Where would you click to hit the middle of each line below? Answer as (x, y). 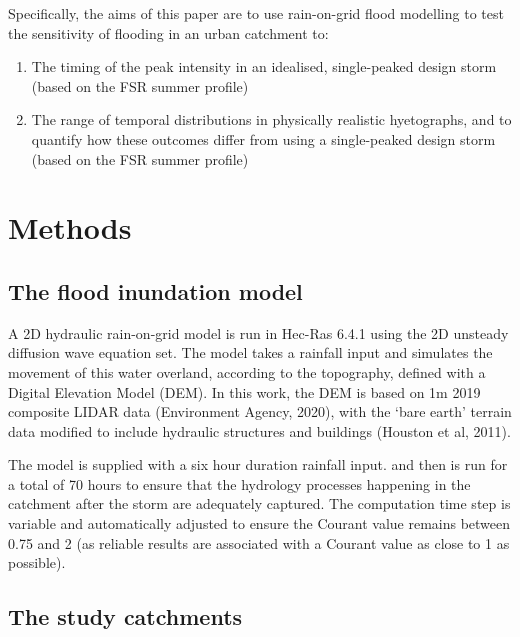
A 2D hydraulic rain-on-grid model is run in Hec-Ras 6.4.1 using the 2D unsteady (258, 332)
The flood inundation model (155, 290)
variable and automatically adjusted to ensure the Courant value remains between (259, 523)
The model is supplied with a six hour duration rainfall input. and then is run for (258, 464)
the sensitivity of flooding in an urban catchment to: (168, 32)
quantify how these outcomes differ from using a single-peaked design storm (263, 138)
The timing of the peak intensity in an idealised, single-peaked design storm (264, 66)
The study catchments (125, 616)
